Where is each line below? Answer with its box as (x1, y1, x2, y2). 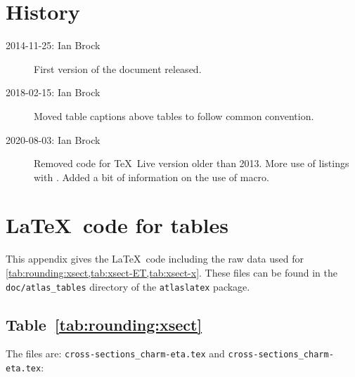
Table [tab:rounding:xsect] (6, 313, 202, 335)
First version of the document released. (34, 61, 202, 76)
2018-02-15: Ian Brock (6, 85, 101, 100)
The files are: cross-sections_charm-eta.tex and (6, 346, 225, 361)
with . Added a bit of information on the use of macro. (34, 169, 270, 184)
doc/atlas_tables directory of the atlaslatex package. (6, 279, 250, 293)
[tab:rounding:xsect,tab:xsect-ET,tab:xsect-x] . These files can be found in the (6, 265, 337, 279)
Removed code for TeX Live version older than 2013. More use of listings (34, 156, 349, 171)
